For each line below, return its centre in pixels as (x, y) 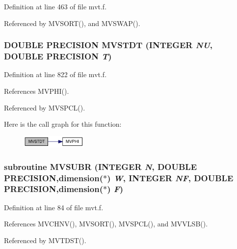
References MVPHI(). (37, 91)
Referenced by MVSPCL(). (45, 107)
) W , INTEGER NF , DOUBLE (170, 178)
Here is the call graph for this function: (63, 124)
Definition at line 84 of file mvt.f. (54, 207)
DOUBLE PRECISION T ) (58, 56)
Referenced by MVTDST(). (45, 240)
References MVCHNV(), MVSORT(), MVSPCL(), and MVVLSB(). (106, 224)
